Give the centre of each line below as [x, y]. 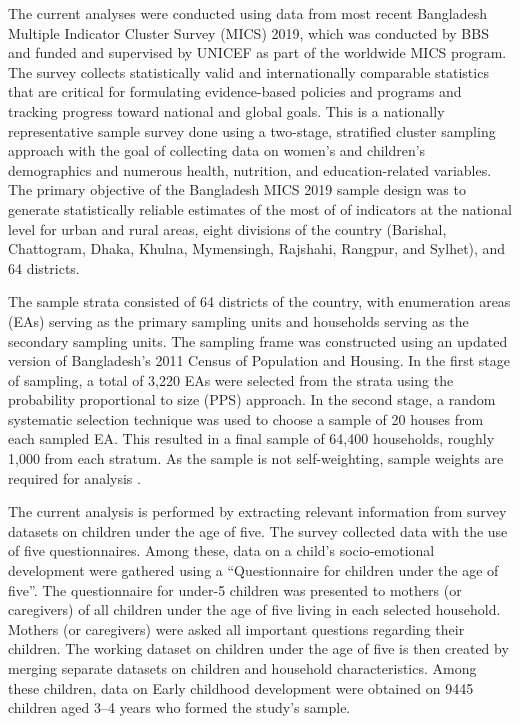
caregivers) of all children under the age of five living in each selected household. [254, 609]
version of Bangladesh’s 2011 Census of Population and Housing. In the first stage [259, 360]
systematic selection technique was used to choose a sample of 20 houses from [246, 418]
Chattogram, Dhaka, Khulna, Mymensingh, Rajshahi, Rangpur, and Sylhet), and [257, 248]
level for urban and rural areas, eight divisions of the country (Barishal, [227, 228]
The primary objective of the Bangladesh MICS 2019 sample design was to [237, 189]
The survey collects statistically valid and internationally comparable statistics [248, 71]
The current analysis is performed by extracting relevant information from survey [257, 511]
